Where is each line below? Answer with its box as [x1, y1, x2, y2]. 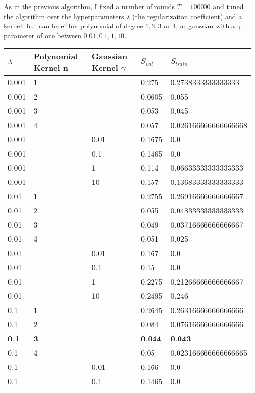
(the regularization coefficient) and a [132, 11, 242, 21]
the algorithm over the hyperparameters [4, 11, 124, 21]
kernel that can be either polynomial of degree [4, 21, 143, 31]
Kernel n [33, 62, 68, 74]
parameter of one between [4, 30, 81, 40]
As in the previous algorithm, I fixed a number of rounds [4, 1, 175, 11]
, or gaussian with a [176, 21, 235, 31]
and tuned [213, 1, 244, 11]
